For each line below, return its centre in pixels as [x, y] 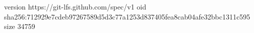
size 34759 [20, 26]
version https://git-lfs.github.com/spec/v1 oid [75, 6]
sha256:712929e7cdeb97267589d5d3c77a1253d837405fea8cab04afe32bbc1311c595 [127, 16]
